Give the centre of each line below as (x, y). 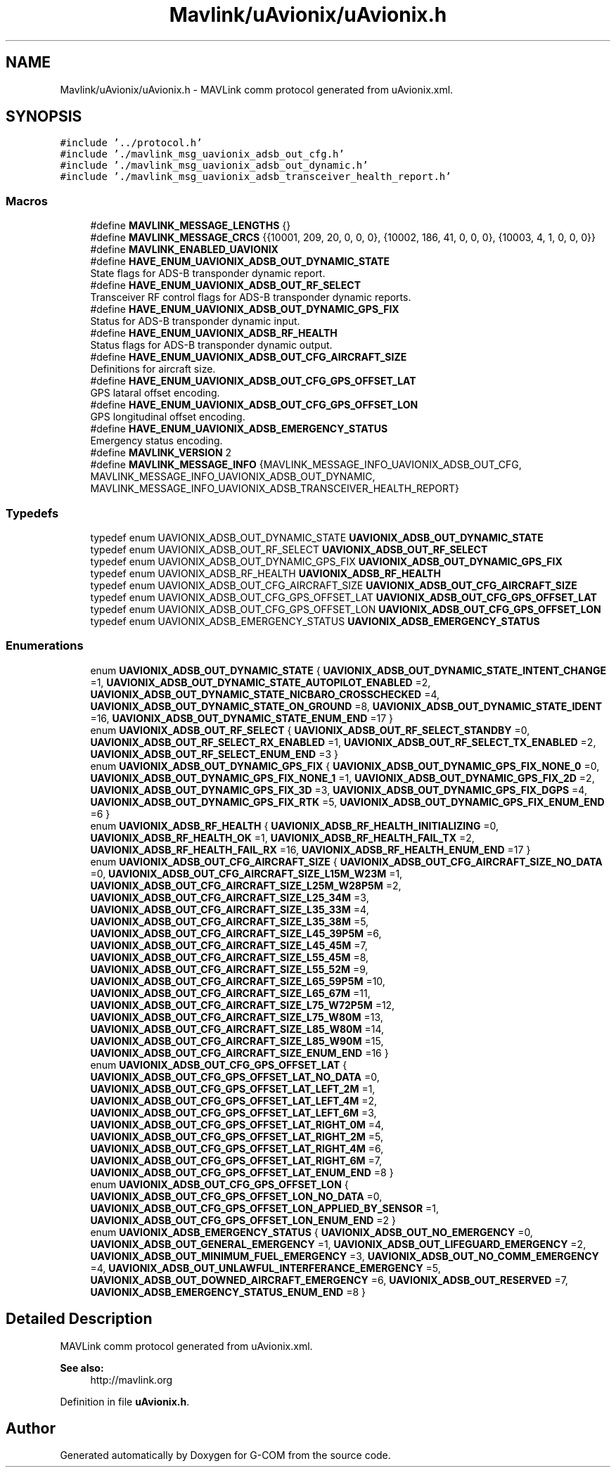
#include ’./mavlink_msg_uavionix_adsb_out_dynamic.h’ (214, 166)
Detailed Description (79, 1319)
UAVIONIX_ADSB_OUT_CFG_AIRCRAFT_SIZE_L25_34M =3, (230, 897)
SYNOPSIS (44, 117)
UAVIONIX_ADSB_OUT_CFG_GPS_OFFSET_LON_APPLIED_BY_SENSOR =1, (265, 1208)
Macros (27, 201)
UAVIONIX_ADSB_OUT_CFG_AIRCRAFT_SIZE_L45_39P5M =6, (236, 933)
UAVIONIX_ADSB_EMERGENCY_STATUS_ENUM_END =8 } (228, 1292)
